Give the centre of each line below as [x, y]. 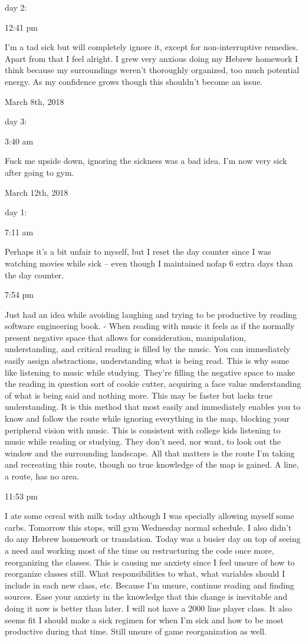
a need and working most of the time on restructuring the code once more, [139, 550]
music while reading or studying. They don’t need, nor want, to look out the [143, 441]
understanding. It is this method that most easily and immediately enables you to [153, 407]
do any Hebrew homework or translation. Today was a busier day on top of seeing [153, 539]
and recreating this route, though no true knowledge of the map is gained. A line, [152, 464]
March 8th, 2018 [34, 101]
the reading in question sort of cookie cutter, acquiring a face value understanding [153, 384]
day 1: [16, 212]
